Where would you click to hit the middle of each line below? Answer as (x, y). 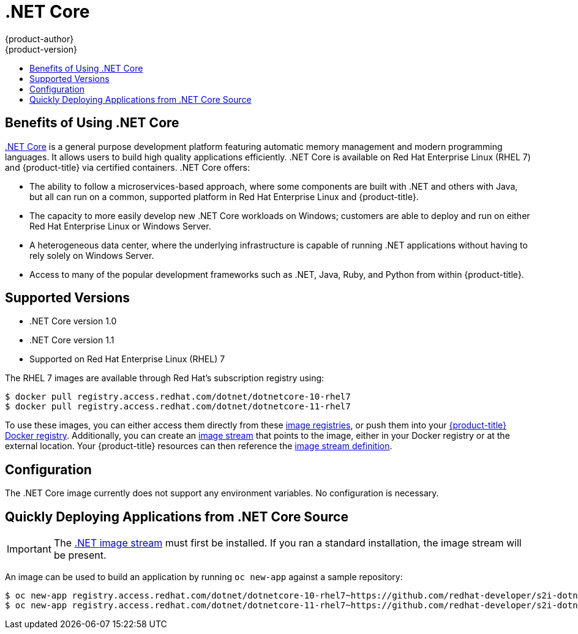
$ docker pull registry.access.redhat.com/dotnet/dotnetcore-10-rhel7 (178, 397)
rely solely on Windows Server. (92, 255)
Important (29, 549)
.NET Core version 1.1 (72, 340)
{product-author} (39, 39)
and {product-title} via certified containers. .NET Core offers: (127, 167)
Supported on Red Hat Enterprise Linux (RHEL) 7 (127, 359)
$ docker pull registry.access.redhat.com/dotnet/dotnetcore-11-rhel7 (178, 407)
